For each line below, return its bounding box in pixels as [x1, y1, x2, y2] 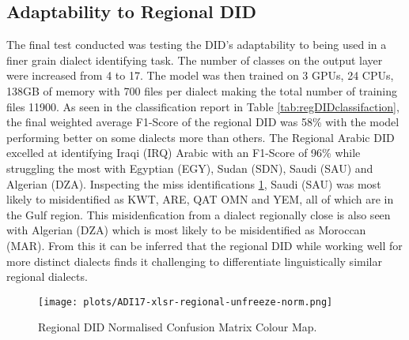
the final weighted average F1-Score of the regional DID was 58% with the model [6, 114, 400, 130]
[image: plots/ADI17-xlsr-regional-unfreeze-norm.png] [38, 296, 333, 308]
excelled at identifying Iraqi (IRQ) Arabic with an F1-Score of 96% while [6, 144, 361, 161]
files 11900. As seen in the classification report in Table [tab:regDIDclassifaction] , [6, 98, 400, 114]
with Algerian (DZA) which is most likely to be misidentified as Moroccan [6, 222, 366, 238]
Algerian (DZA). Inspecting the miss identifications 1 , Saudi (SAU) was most [6, 175, 381, 192]
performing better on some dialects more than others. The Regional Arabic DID [6, 129, 395, 145]
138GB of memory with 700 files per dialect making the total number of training [6, 82, 398, 99]
